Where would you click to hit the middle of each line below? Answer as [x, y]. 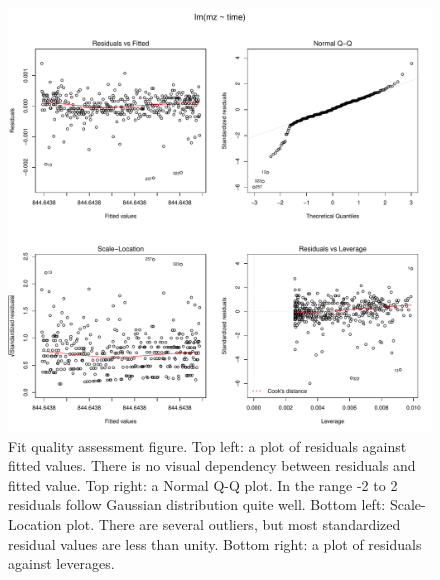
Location [35, 523]
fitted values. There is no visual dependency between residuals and [212, 465]
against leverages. [61, 563]
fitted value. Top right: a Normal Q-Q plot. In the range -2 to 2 [203, 484]
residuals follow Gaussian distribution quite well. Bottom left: [197, 504]
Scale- [407, 504]
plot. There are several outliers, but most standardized [233, 523]
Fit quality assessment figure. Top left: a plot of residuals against [207, 445]
